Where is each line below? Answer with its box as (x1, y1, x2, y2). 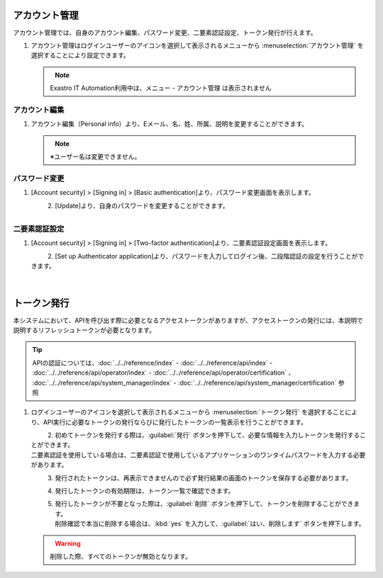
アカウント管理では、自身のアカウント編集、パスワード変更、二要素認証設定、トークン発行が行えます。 (13, 28, 317, 37)
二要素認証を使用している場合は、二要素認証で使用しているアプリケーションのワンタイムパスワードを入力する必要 (30, 450, 366, 459)
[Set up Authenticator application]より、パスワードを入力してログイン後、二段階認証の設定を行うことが (55, 251, 358, 260)
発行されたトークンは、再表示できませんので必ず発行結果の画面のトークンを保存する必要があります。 (55, 473, 353, 482)
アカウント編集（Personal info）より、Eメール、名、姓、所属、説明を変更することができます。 (30, 120, 309, 128)
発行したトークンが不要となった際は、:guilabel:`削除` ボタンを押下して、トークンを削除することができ (55, 499, 354, 508)
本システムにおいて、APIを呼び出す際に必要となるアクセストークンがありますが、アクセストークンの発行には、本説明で (13, 316, 363, 324)
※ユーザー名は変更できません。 (50, 152, 141, 161)
